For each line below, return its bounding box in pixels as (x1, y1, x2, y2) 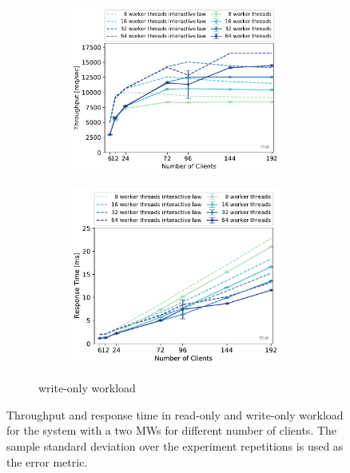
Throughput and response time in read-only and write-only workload (6, 406, 344, 423)
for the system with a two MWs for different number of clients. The (6, 422, 337, 439)
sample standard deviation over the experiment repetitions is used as (6, 438, 344, 454)
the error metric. (6, 453, 88, 470)
